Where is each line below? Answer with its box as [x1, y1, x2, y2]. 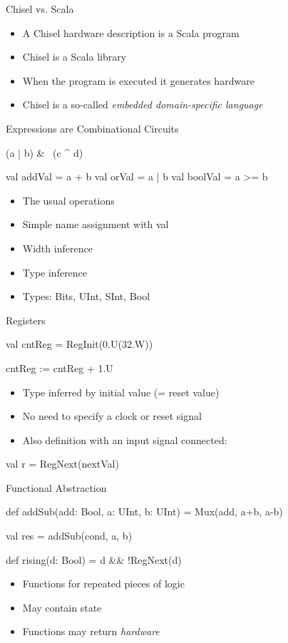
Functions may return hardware [22, 624, 160, 639]
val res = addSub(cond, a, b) [6, 528, 133, 543]
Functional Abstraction [6, 480, 107, 495]
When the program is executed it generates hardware [22, 73, 254, 88]
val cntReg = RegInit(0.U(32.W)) [6, 336, 153, 351]
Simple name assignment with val [22, 217, 169, 232]
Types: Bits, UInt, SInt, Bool [22, 289, 150, 304]
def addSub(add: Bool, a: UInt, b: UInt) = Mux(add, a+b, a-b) [6, 504, 283, 519]
